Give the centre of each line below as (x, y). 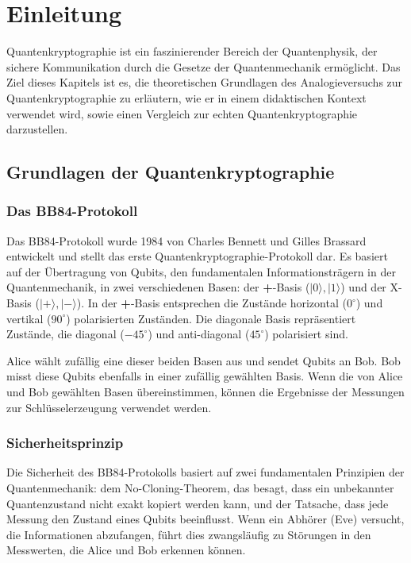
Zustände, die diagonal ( (65, 334)
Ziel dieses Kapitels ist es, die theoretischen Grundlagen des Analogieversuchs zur (205, 82)
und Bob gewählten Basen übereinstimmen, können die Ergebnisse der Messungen (205, 392)
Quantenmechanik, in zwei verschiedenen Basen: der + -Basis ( (158, 287)
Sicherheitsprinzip (65, 443)
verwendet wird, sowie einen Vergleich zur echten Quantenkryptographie (182, 113)
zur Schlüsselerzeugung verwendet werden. (109, 407)
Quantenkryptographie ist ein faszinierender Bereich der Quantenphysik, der (192, 51)
